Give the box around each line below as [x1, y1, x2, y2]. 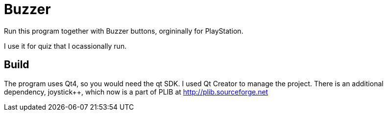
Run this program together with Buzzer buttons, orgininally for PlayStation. [4, 26, 243, 35]
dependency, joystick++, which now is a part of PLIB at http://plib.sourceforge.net [4, 87, 268, 96]
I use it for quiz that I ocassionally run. [4, 41, 127, 50]
